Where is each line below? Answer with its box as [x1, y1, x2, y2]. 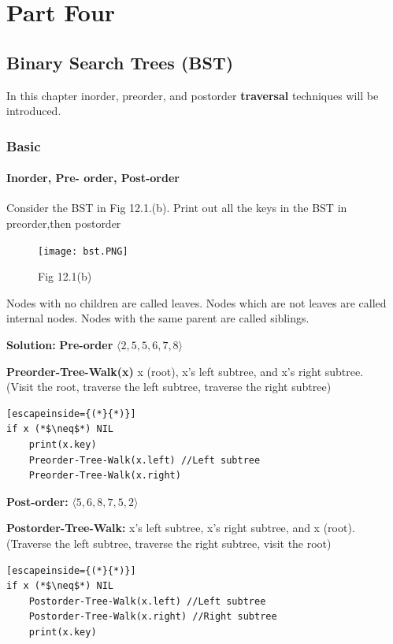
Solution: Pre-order [6, 337, 113, 353]
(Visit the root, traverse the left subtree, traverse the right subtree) [6, 378, 332, 395]
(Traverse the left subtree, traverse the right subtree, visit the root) [6, 534, 332, 551]
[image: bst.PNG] [38, 245, 128, 257]
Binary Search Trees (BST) [6, 50, 234, 74]
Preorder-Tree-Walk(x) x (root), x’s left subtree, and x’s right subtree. [6, 363, 364, 379]
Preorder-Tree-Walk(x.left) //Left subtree [28, 454, 261, 466]
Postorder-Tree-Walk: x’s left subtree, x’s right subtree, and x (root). [6, 519, 355, 536]
